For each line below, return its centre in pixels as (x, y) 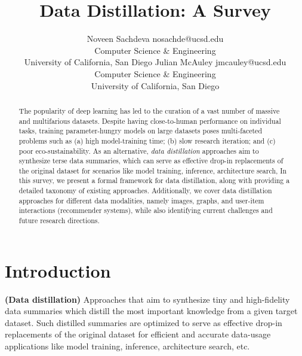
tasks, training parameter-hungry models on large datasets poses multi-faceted (141, 131)
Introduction (58, 270)
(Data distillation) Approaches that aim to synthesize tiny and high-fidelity (147, 299)
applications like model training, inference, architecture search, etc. (127, 346)
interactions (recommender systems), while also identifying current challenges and (146, 210)
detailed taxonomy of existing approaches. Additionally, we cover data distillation (145, 191)
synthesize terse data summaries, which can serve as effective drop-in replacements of (151, 161)
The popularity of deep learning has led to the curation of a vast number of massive (149, 110)
